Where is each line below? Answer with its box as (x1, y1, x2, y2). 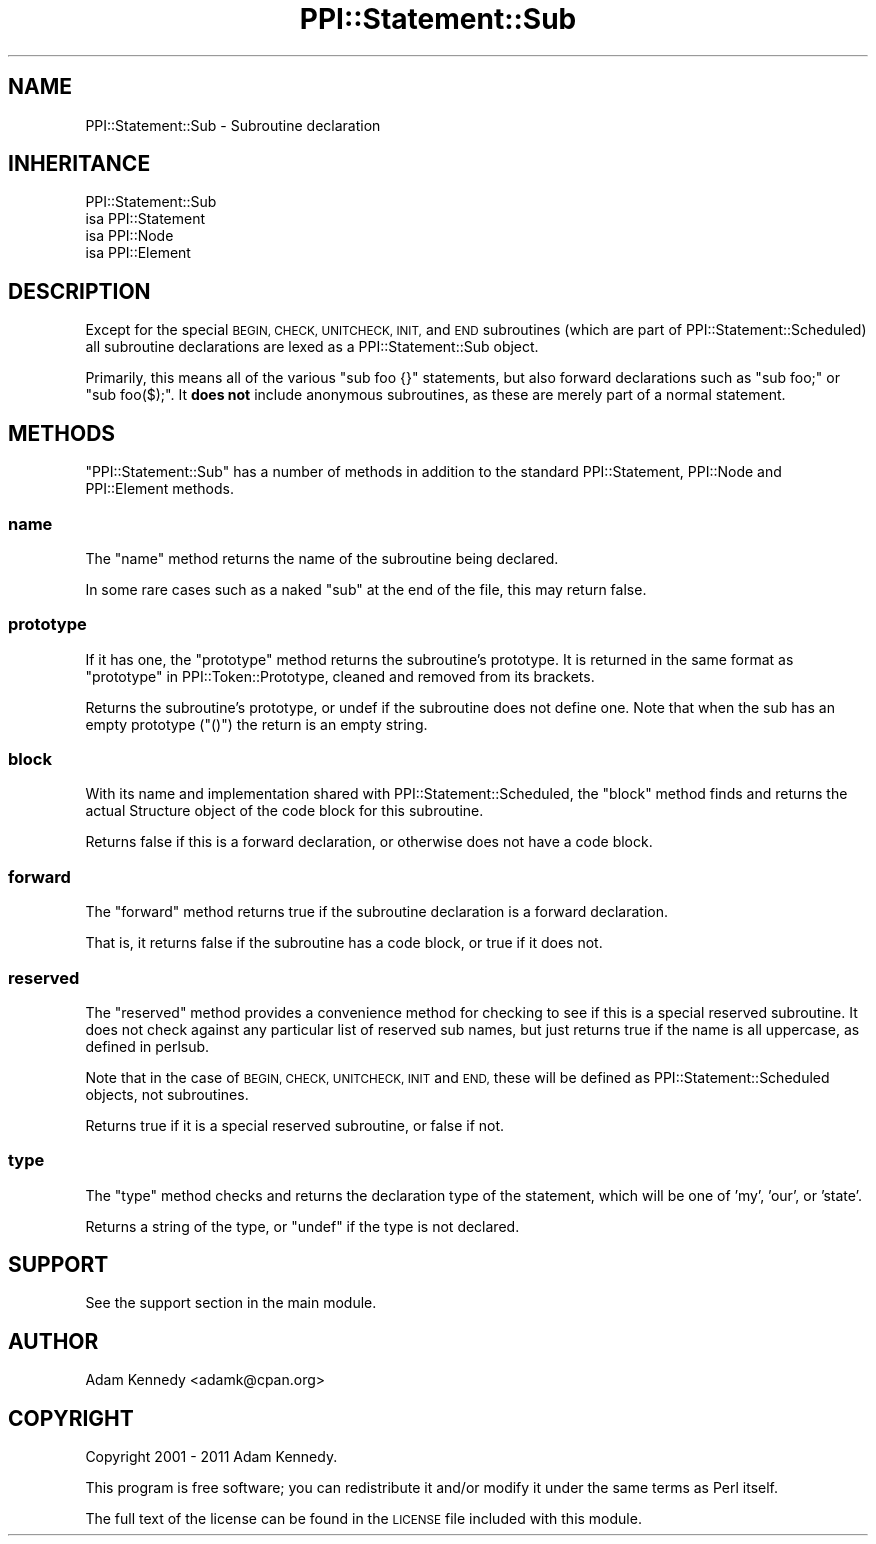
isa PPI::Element (85, 244, 191, 262)
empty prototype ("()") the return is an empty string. (85, 715, 428, 733)
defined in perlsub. (85, 1037, 210, 1055)
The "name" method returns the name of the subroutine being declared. (85, 549, 559, 567)
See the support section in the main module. (85, 1294, 377, 1312)
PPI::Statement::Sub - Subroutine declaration (85, 116, 381, 134)
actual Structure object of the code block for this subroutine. (85, 802, 484, 820)
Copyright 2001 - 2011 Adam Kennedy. (85, 1448, 338, 1466)
